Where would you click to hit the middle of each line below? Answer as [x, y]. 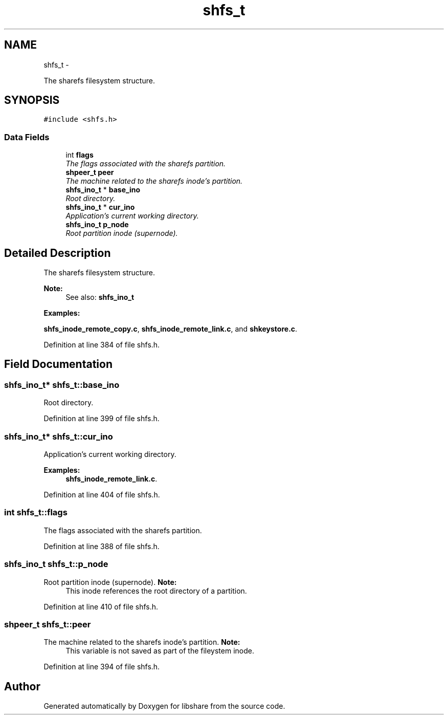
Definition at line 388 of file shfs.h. [102, 546]
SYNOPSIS [32, 100]
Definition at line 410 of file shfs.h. [101, 606]
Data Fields [27, 137]
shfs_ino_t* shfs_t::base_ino [62, 385]
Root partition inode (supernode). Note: [110, 582]
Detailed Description [58, 253]
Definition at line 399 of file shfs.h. [102, 419]
